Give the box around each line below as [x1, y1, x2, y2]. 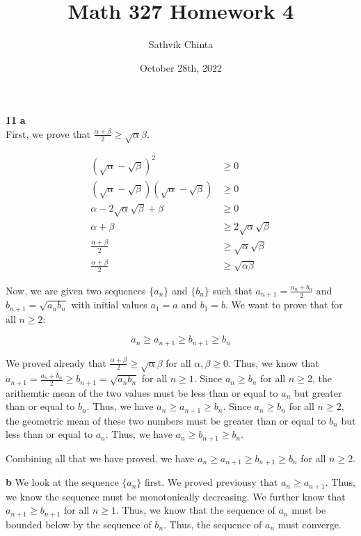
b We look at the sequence [6, 475, 119, 489]
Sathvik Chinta [148, 37, 214, 52]
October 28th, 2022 [140, 60, 222, 74]
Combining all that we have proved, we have [6, 450, 195, 465]
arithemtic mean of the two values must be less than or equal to [6, 385, 278, 400]
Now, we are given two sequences [6, 283, 146, 297]
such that [212, 283, 252, 297]
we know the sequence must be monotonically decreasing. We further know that [6, 489, 346, 503]
